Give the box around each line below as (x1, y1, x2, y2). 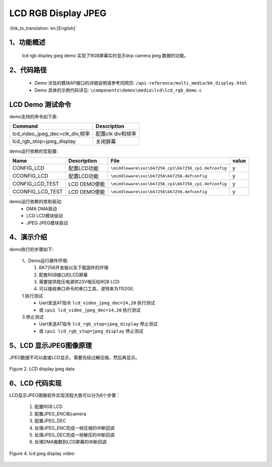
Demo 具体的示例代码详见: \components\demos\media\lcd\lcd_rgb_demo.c (34, 87, 202, 93)
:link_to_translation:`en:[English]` (9, 25, 77, 31)
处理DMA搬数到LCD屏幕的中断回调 (34, 439, 107, 445)
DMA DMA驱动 (26, 205, 57, 211)
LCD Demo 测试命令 (9, 100, 72, 109)
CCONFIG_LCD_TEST (12, 188, 63, 195)
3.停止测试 (22, 314, 44, 320)
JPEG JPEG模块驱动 (26, 219, 68, 226)
